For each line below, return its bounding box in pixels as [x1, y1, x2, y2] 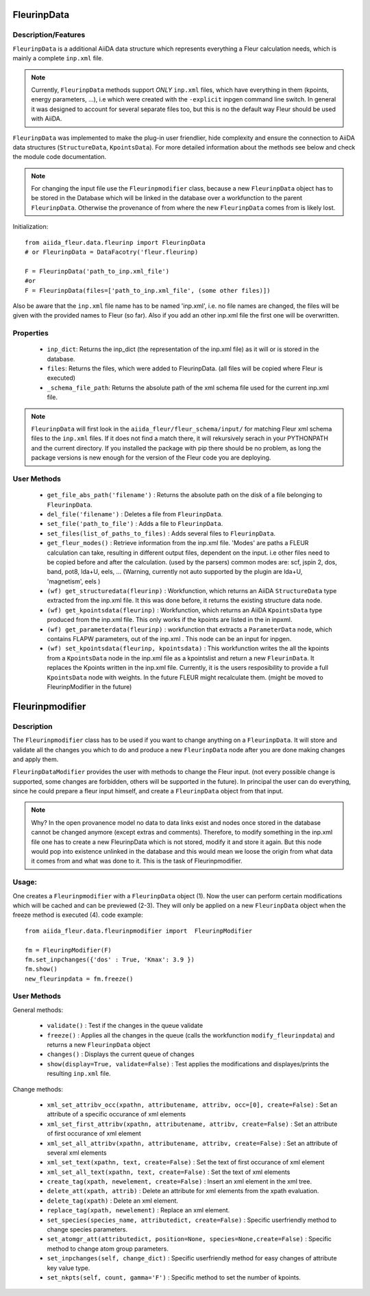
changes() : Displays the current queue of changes [47, 1050, 195, 1059]
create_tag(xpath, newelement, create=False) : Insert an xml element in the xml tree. [47, 1177, 312, 1186]
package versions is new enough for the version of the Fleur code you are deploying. [31, 453, 271, 462]
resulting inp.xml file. [47, 1070, 111, 1078]
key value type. [47, 1264, 90, 1272]
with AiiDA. [31, 115, 62, 123]
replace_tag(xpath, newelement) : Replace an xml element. [47, 1206, 230, 1214]
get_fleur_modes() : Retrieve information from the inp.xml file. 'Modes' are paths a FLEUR [47, 539, 309, 547]
